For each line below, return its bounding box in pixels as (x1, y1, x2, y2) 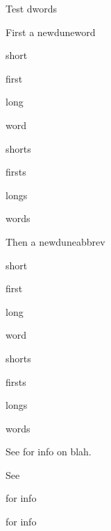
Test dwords (6, 1, 58, 15)
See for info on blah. (6, 444, 92, 459)
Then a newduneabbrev (6, 234, 105, 248)
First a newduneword (6, 24, 96, 39)
